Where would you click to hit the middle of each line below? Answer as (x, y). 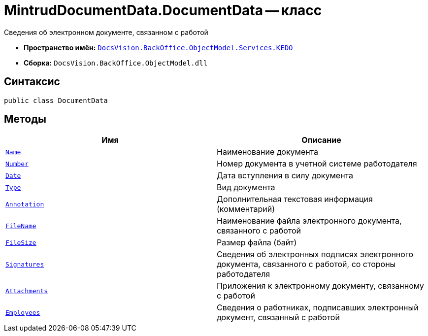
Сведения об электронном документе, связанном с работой (106, 32)
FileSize (21, 242)
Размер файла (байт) (257, 243)
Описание (321, 140)
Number (17, 164)
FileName (21, 226)
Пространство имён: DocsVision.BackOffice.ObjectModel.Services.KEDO (158, 47)
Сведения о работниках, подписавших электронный (318, 308)
